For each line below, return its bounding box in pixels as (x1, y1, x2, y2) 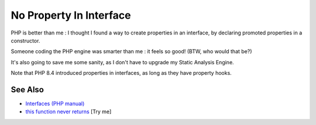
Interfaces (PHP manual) (25, 100, 85, 107)
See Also (11, 85, 44, 95)
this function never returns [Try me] (25, 108, 112, 115)
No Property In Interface (11, 9, 131, 22)
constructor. (11, 37, 40, 44)
